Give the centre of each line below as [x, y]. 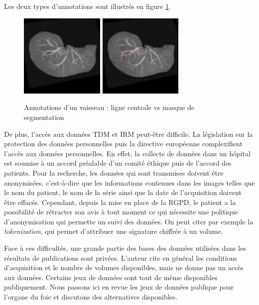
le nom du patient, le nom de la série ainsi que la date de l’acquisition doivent [123, 192]
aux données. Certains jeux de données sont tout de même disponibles [111, 277]
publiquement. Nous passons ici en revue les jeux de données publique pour [119, 287]
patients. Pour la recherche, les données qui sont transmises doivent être [114, 172]
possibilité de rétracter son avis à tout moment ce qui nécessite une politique [121, 212]
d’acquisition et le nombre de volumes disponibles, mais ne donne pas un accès [124, 267]
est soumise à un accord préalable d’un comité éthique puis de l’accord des [118, 163]
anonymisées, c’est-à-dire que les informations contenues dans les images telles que [129, 182]
